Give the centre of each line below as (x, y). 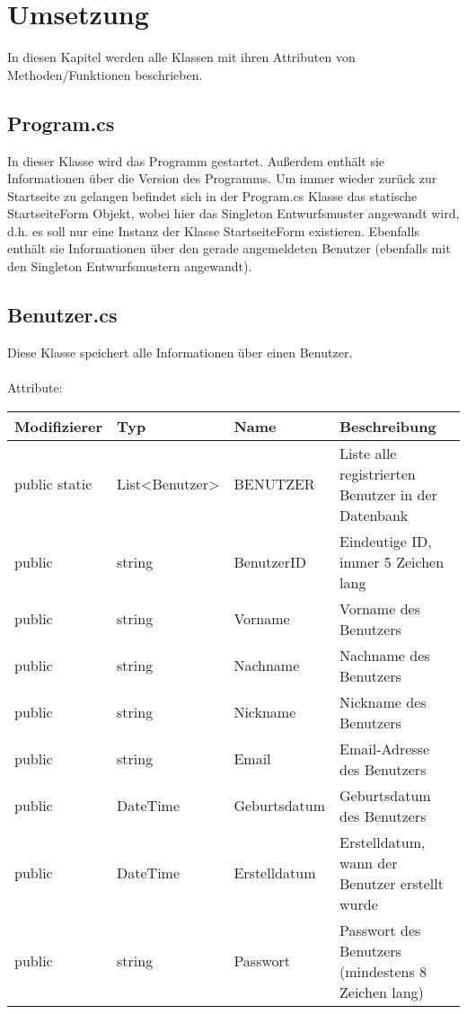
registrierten (378, 473)
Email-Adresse (385, 748)
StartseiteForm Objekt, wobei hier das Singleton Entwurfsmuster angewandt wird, (233, 213)
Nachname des (385, 655)
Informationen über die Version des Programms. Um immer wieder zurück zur (222, 178)
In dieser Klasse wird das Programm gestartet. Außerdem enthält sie (196, 160)
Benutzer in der (388, 494)
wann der (369, 862)
